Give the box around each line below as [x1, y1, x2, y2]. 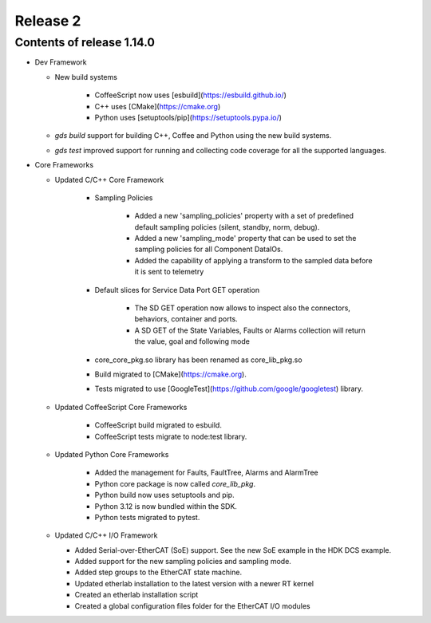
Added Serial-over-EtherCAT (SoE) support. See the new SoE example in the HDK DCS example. [74, 545, 392, 554]
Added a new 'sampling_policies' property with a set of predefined [134, 211, 354, 221]
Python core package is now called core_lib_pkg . [94, 479, 255, 488]
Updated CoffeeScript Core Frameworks [54, 402, 188, 412]
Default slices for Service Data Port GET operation [94, 285, 259, 294]
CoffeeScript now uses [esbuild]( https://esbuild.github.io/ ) [94, 90, 287, 100]
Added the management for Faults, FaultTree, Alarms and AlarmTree [94, 467, 318, 478]
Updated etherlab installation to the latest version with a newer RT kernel [74, 578, 314, 588]
